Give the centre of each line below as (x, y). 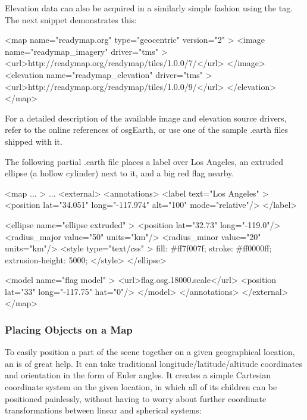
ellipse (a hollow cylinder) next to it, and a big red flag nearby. (120, 173)
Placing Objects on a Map (69, 329)
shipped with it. (34, 141)
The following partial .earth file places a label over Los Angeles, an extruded (144, 161)
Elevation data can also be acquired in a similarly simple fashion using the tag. (149, 8)
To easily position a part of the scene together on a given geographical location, (150, 352)
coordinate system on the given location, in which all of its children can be (141, 387)
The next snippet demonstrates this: (71, 19)
